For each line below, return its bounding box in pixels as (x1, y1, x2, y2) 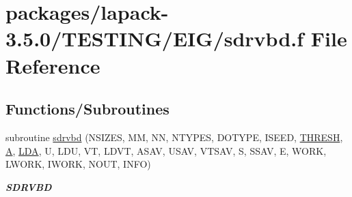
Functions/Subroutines (5, 98, 170, 119)
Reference (5, 51, 100, 79)
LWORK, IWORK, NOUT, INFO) (5, 157, 151, 171)
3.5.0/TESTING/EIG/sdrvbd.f (5, 25, 304, 52)
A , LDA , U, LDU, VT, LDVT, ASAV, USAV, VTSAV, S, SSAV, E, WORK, (5, 143, 327, 157)
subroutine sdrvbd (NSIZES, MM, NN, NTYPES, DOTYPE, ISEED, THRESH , (5, 130, 343, 144)
